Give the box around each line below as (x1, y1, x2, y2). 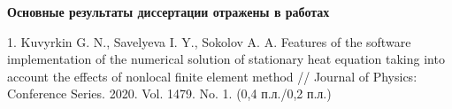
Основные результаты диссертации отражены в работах (7, 3, 330, 20)
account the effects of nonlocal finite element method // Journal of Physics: (7, 66, 418, 85)
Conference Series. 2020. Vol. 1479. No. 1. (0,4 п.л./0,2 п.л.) (7, 84, 332, 103)
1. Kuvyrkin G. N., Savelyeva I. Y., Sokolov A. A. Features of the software (7, 32, 411, 51)
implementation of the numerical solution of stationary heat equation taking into (7, 50, 445, 68)
